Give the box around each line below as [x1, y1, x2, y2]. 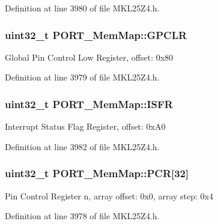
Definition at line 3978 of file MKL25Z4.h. [5, 210, 160, 222]
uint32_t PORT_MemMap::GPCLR [5, 27, 187, 42]
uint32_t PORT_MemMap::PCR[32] [5, 166, 189, 181]
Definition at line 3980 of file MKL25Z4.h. [5, 2, 160, 14]
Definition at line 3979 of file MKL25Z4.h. [5, 71, 160, 83]
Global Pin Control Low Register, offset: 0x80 [5, 50, 174, 63]
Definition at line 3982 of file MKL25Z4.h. [5, 140, 160, 153]
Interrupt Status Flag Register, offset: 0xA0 [5, 120, 166, 133]
